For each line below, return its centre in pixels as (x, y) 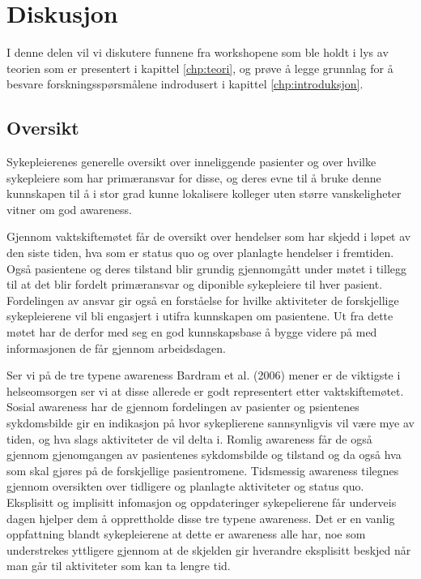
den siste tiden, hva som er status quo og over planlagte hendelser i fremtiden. (200, 253)
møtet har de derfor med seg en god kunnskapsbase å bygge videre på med (192, 332)
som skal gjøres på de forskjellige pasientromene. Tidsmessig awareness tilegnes (203, 470)
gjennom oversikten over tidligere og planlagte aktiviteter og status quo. (185, 486)
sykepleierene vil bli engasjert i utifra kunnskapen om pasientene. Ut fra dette (200, 316)
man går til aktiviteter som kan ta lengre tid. (119, 566)
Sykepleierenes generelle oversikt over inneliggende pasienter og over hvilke (191, 162)
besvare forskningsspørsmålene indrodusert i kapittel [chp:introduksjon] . (185, 84)
